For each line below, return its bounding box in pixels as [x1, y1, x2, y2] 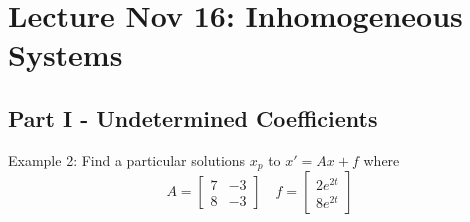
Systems [8, 34, 123, 75]
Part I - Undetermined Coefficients [8, 102, 378, 133]
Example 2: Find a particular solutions [8, 149, 246, 170]
